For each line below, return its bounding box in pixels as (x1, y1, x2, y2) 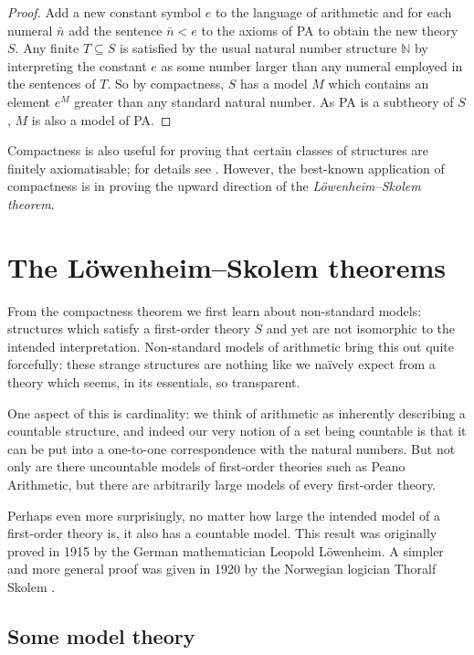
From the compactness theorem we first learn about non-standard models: (7, 301, 422, 320)
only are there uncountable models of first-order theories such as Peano (7, 457, 406, 476)
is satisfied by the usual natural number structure (119, 38, 397, 58)
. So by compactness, (107, 74, 225, 93)
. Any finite (15, 38, 79, 58)
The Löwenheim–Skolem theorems (7, 248, 447, 285)
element (7, 91, 51, 111)
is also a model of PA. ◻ (31, 110, 172, 129)
